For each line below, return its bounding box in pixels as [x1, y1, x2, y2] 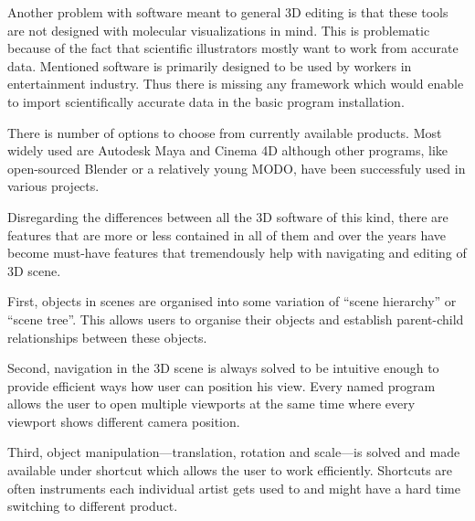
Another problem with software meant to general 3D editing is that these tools [7, 3, 449, 21]
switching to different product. [7, 496, 178, 516]
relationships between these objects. [7, 327, 207, 346]
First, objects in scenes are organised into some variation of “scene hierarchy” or [7, 292, 457, 311]
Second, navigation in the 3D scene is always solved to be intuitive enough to [7, 358, 439, 377]
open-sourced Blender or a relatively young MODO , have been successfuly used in [7, 158, 466, 177]
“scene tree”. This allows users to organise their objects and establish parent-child [7, 309, 464, 328]
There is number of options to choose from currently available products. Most [7, 122, 442, 142]
